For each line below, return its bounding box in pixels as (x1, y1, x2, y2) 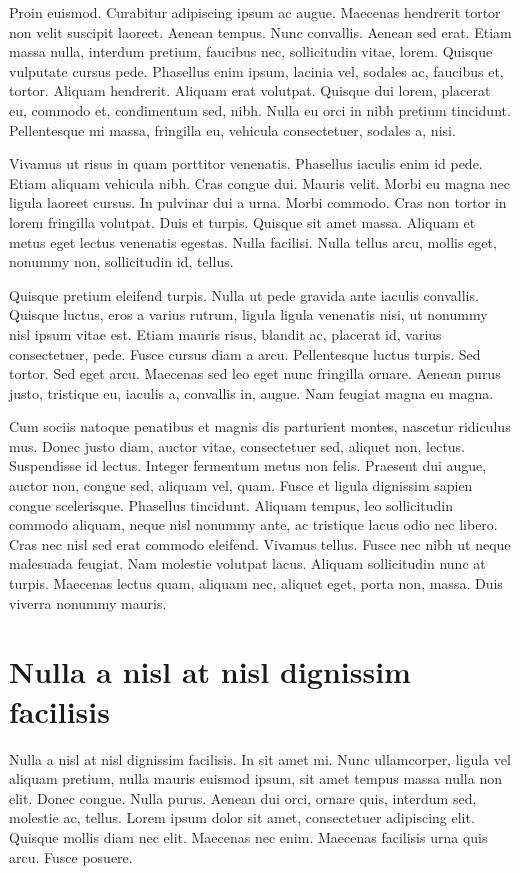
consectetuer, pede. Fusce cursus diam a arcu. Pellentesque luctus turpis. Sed (9, 343, 481, 364)
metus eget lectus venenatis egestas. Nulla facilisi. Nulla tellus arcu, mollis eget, (9, 231, 497, 252)
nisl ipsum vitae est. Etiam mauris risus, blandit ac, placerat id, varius (9, 323, 442, 344)
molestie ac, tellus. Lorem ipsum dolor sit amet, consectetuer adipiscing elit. (9, 807, 475, 828)
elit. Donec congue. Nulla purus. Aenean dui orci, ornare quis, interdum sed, (9, 787, 477, 808)
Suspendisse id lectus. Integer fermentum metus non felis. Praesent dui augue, (9, 455, 487, 476)
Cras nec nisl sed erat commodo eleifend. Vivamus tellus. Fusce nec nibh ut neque (9, 533, 511, 554)
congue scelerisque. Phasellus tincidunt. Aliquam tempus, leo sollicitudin (9, 494, 454, 515)
